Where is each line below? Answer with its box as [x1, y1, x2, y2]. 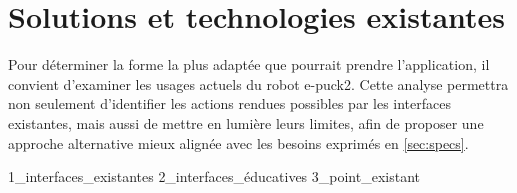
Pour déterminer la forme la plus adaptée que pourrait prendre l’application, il [8, 54, 490, 75]
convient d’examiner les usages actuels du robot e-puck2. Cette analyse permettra [8, 73, 509, 94]
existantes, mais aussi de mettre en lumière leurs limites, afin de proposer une [8, 112, 484, 133]
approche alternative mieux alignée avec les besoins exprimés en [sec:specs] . [8, 132, 469, 153]
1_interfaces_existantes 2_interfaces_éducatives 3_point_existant [8, 166, 421, 187]
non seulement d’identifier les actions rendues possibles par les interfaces [8, 93, 451, 114]
